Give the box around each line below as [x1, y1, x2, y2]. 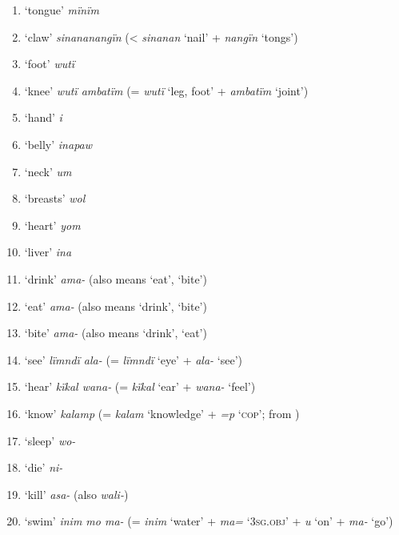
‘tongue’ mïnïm [24, 2, 99, 18]
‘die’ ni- [24, 459, 63, 476]
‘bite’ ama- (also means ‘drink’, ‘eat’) [24, 324, 207, 341]
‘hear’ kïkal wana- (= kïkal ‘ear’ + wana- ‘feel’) [24, 378, 256, 395]
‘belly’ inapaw [24, 135, 93, 152]
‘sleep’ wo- [24, 432, 76, 449]
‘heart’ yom [24, 216, 81, 233]
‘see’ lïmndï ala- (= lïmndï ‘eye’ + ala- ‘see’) [24, 351, 242, 368]
